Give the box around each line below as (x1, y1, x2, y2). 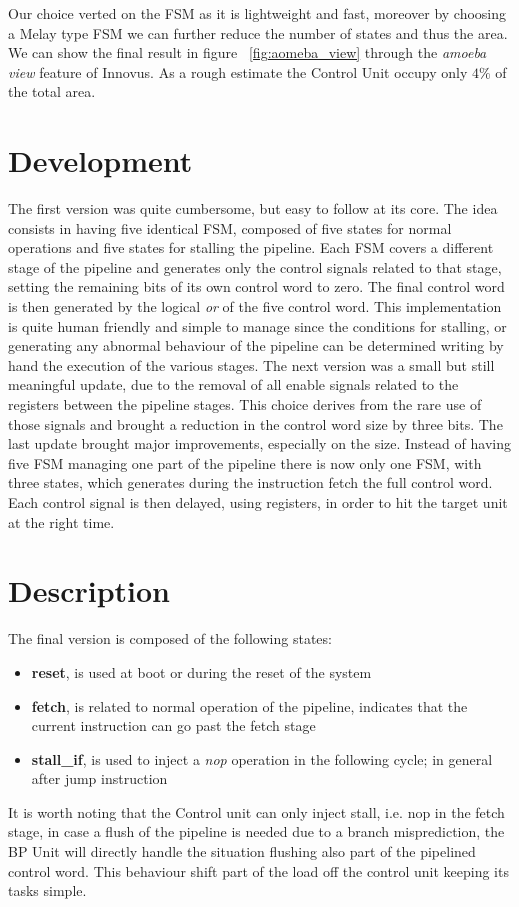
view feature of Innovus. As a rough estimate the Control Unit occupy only (8, 61, 468, 82)
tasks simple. (8, 880, 87, 901)
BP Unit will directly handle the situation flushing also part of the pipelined (8, 841, 476, 862)
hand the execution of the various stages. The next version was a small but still (8, 354, 495, 375)
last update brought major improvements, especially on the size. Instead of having (8, 433, 511, 454)
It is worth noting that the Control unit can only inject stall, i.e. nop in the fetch (8, 801, 505, 822)
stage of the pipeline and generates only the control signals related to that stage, (8, 256, 502, 277)
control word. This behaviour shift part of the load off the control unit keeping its (8, 860, 509, 881)
